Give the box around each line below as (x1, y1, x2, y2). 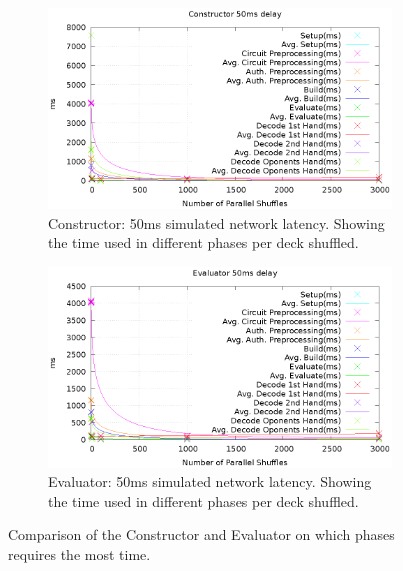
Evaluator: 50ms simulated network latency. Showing (48, 471, 372, 492)
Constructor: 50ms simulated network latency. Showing (48, 212, 385, 233)
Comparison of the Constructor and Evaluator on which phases (8, 524, 395, 545)
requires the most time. (8, 544, 151, 565)
